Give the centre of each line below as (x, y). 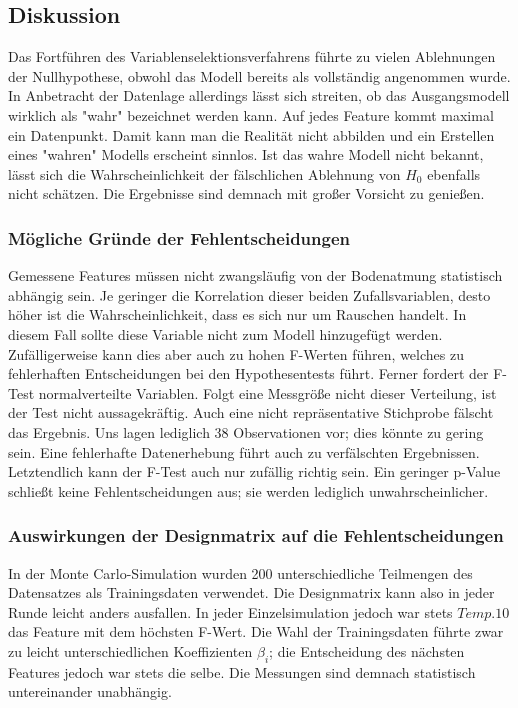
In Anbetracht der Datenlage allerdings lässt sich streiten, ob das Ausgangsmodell (259, 95)
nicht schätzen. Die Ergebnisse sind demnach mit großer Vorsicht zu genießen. (246, 193)
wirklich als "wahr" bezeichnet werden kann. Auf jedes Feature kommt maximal (251, 114)
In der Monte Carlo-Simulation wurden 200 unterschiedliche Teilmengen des (240, 572)
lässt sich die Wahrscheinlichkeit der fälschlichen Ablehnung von (204, 173)
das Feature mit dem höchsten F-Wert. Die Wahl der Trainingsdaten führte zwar (256, 631)
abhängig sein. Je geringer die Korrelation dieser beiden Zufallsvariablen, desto (249, 294)
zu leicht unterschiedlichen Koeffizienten (130, 650)
